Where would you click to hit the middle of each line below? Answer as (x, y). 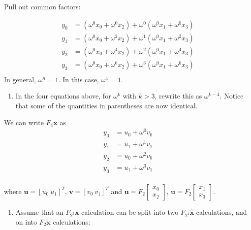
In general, (20, 79)
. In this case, (78, 79)
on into (26, 221)
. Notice (232, 96)
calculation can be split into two (130, 212)
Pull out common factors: (42, 6)
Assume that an (39, 212)
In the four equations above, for (63, 96)
